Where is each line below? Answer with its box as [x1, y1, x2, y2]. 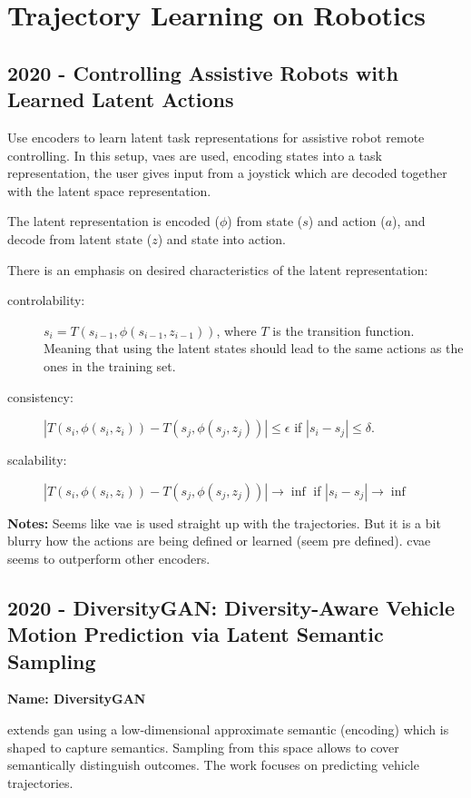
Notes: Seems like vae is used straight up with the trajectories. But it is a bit [7, 513, 441, 532]
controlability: [7, 291, 85, 310]
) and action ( [308, 212, 386, 231]
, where [216, 320, 257, 340]
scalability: [7, 450, 67, 469]
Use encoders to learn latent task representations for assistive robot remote [7, 127, 425, 146]
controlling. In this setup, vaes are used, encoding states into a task [7, 145, 382, 164]
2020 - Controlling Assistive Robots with [7, 58, 398, 86]
